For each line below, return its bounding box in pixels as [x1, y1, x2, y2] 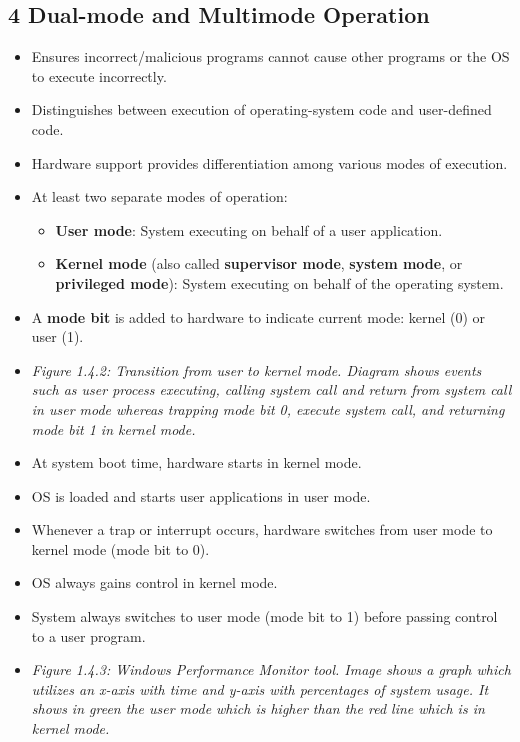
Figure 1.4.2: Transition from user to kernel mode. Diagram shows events [31, 359, 482, 380]
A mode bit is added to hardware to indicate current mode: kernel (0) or [31, 306, 486, 327]
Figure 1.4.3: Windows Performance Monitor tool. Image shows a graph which [31, 659, 511, 680]
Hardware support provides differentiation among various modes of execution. [31, 152, 508, 173]
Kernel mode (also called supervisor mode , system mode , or [55, 253, 463, 274]
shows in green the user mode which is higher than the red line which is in [31, 698, 485, 719]
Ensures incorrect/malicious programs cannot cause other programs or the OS [31, 46, 510, 67]
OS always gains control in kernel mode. [31, 572, 278, 593]
